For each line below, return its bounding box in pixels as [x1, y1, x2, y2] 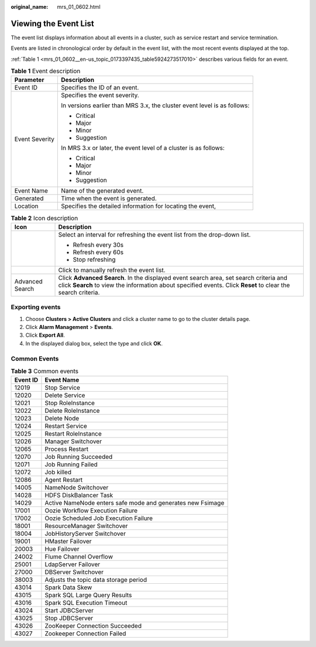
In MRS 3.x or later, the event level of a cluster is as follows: [60, 144, 225, 152]
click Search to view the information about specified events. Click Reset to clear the [58, 281, 290, 289]
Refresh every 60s [73, 248, 124, 256]
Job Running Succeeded [44, 453, 113, 461]
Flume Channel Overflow [44, 553, 114, 561]
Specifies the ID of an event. [60, 84, 139, 92]
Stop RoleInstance [44, 399, 95, 407]
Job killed [44, 468, 71, 477]
